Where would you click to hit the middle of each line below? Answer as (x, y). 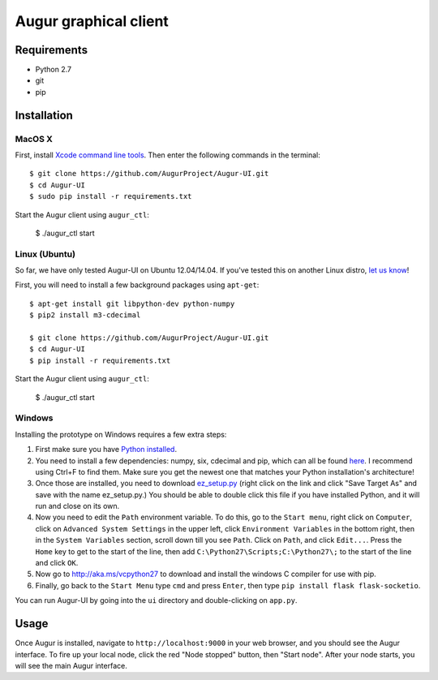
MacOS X (34, 139)
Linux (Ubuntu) (45, 254)
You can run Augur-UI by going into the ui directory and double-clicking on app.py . (156, 600)
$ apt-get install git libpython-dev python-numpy (132, 303)
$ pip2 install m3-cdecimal (85, 315)
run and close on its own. (77, 506)
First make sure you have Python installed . (106, 450)
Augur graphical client (92, 21)
